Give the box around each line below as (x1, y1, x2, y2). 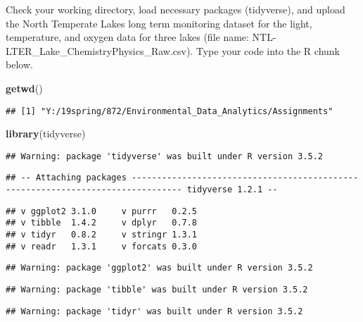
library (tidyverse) (6, 126, 86, 141)
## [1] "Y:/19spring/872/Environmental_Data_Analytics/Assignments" (6, 106, 333, 116)
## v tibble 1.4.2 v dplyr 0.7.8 (6, 218, 198, 228)
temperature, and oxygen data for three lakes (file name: (6, 30, 249, 44)
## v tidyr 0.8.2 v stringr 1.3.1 (6, 230, 198, 240)
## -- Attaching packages (6, 173, 127, 183)
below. (6, 57, 33, 72)
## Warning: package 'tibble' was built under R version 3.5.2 (6, 285, 308, 295)
